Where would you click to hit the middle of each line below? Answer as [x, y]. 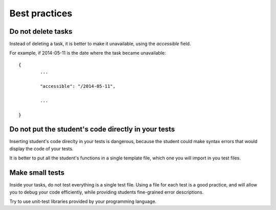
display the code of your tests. [41, 149]
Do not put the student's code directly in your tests [92, 130]
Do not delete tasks [41, 31]
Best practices [41, 13]
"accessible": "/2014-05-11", [78, 86]
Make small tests [37, 173]
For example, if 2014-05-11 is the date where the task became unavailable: [88, 53]
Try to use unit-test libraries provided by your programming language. [83, 201]
